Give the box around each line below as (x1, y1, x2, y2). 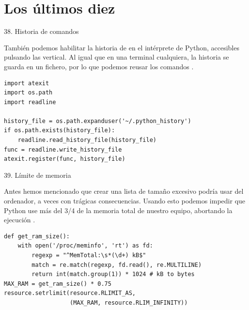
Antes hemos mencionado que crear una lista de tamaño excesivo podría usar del (4, 186, 244, 196)
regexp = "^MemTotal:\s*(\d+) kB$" (31, 252, 146, 259)
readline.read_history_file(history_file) (17, 137, 156, 144)
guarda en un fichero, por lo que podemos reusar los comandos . (4, 61, 194, 71)
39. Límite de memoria (4, 170, 71, 180)
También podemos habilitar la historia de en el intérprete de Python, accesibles (4, 42, 239, 52)
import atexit (4, 79, 49, 87)
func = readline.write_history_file (4, 146, 122, 153)
